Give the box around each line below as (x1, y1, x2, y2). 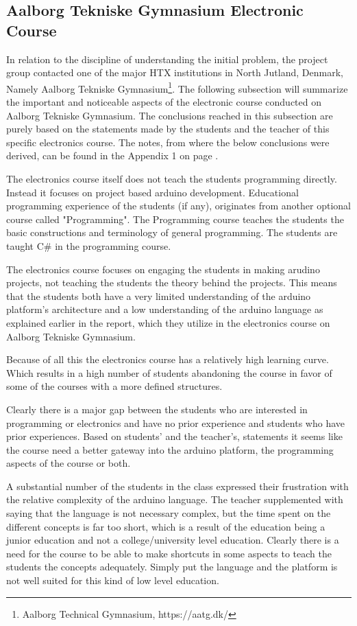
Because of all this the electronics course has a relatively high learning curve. (6, 352, 329, 367)
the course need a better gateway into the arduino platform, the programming (6, 442, 334, 456)
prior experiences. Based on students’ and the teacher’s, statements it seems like (6, 429, 343, 443)
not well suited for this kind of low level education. (6, 573, 219, 588)
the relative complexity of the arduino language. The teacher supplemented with (6, 492, 343, 507)
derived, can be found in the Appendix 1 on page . (6, 148, 219, 163)
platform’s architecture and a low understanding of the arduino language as (6, 302, 323, 316)
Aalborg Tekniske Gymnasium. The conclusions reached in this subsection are (6, 108, 333, 122)
